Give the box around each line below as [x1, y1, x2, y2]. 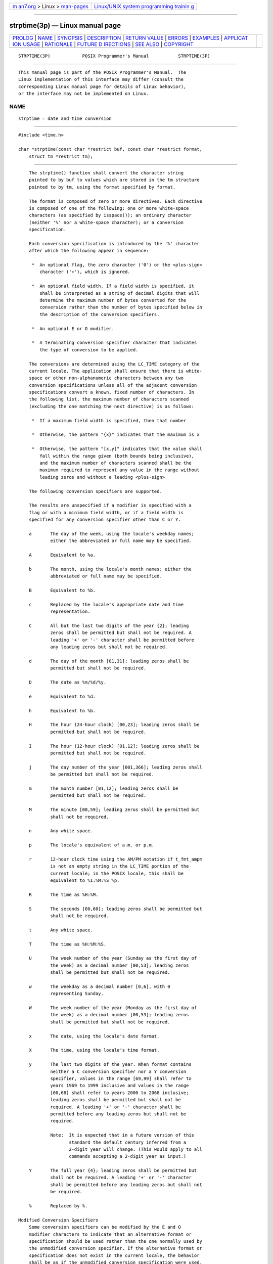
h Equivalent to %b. [28, 708, 96, 713]
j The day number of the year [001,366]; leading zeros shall [28, 764, 202, 770]
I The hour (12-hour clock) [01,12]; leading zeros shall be [28, 743, 200, 749]
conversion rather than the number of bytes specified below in [39, 304, 202, 310]
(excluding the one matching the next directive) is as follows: [28, 403, 195, 409]
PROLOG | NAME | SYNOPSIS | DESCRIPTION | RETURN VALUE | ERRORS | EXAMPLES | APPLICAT [12, 34, 248, 41]
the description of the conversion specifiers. [39, 311, 160, 317]
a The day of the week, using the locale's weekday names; [28, 531, 195, 536]
